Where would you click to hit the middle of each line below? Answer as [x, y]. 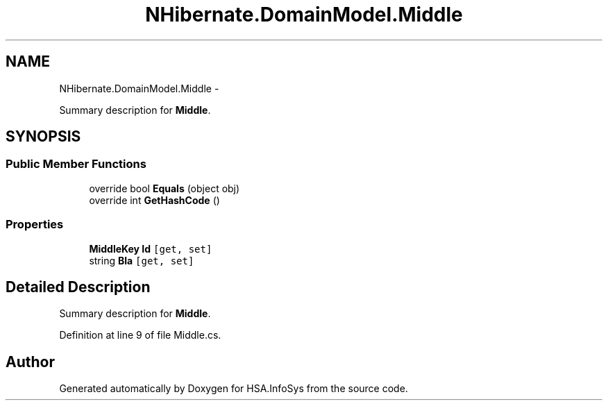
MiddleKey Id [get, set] [151, 248]
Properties [35, 225]
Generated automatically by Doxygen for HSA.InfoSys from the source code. [234, 389]
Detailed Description [78, 287]
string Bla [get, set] [142, 260]
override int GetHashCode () [154, 200]
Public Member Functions [76, 164]
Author [30, 362]
